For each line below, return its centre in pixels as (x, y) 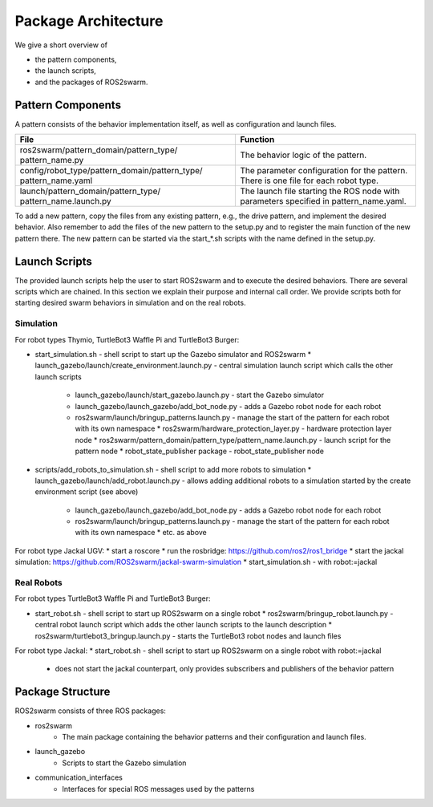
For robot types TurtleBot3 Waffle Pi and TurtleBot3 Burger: (113, 598)
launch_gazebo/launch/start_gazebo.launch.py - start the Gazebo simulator (200, 395)
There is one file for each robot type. (309, 180)
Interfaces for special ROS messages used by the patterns (158, 789)
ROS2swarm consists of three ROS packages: (90, 711)
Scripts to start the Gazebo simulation (124, 763)
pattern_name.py (52, 160)
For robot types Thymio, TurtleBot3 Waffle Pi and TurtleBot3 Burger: (127, 339)
